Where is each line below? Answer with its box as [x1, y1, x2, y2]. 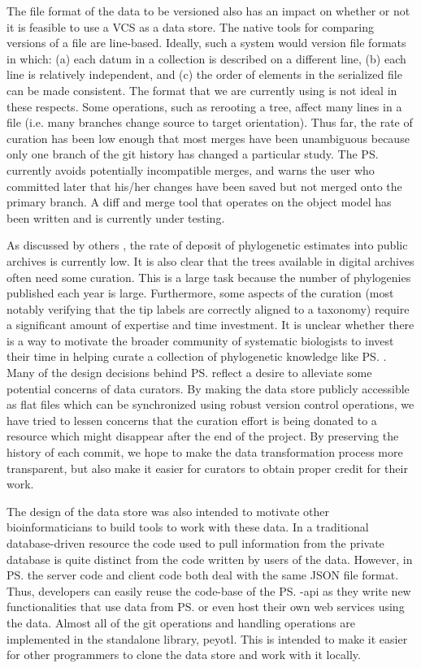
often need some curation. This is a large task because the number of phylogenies [7, 268, 411, 285]
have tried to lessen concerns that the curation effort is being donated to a [7, 411, 377, 428]
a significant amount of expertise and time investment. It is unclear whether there [7, 316, 414, 333]
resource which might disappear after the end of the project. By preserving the [7, 427, 399, 445]
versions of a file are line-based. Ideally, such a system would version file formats [7, 34, 406, 51]
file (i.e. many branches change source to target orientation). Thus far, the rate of [7, 114, 413, 131]
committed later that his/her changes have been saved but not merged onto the [7, 177, 402, 194]
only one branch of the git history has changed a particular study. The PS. [7, 145, 379, 163]
